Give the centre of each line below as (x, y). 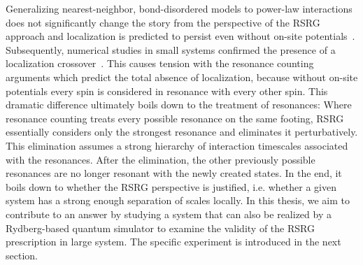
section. (22, 255)
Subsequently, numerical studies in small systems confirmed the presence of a (171, 49)
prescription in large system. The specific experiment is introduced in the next (173, 242)
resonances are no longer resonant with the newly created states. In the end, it (174, 173)
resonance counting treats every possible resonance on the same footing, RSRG (175, 118)
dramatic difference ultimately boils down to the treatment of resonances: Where (179, 105)
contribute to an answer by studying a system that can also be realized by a (169, 214)
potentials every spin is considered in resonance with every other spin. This (167, 91)
